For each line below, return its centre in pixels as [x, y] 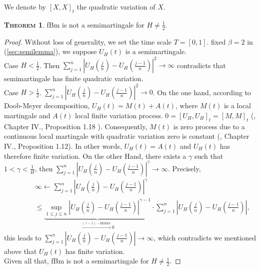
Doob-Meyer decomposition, [47, 105]
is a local [237, 105]
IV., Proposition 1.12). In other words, [63, 146]
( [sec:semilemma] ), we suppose [50, 51]
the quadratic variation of [116, 7]
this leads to [23, 237]
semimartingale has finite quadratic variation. [74, 78]
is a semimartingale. [156, 51]
